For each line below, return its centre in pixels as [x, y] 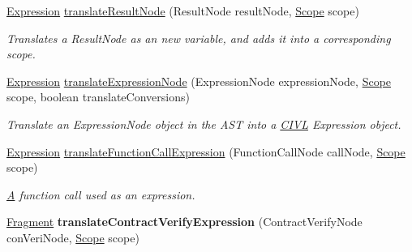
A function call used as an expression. [101, 194]
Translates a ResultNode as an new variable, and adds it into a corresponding [199, 38]
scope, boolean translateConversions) [98, 97]
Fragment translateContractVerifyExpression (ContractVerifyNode [185, 222]
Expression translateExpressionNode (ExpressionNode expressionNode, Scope [199, 81]
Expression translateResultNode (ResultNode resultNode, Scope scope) [183, 11]
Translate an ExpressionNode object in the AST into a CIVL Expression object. [204, 124]
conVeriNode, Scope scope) [73, 237]
